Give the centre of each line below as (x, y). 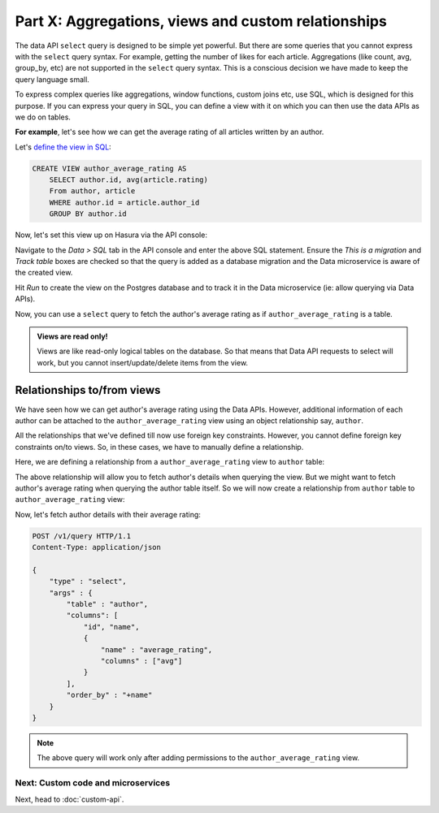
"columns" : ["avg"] (141, 661)
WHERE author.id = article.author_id (124, 202)
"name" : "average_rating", (156, 649)
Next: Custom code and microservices (93, 783)
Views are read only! (73, 336)
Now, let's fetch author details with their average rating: (108, 514)
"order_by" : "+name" (109, 695)
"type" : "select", (88, 582)
